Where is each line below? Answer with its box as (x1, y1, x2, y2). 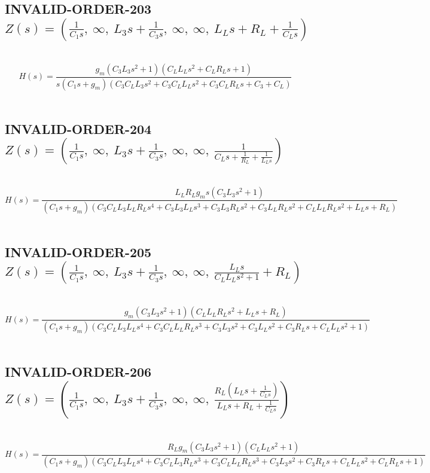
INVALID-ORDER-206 (5, 362, 152, 381)
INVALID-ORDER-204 (5, 119, 152, 138)
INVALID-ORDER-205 (5, 242, 152, 261)
